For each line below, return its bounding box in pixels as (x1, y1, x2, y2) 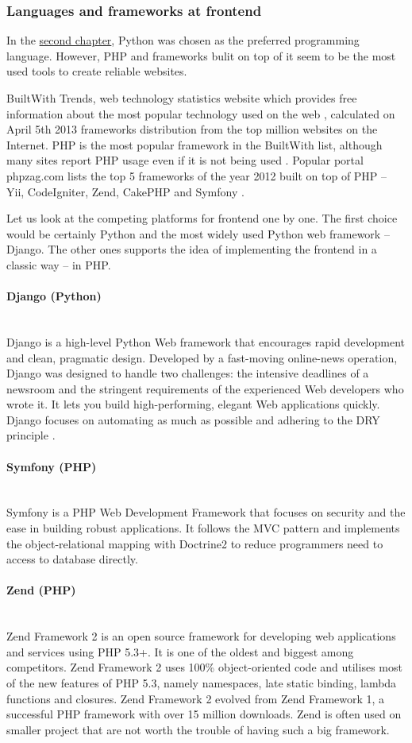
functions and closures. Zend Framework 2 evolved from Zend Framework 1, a (6, 690, 385, 706)
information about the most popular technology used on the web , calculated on (6, 105, 395, 122)
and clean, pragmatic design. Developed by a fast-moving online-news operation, (6, 349, 398, 366)
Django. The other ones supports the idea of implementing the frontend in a (6, 241, 377, 257)
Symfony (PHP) (6, 458, 97, 474)
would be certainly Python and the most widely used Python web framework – (6, 225, 390, 242)
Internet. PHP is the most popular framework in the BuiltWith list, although (6, 136, 383, 153)
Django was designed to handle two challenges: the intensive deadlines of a (6, 365, 369, 381)
